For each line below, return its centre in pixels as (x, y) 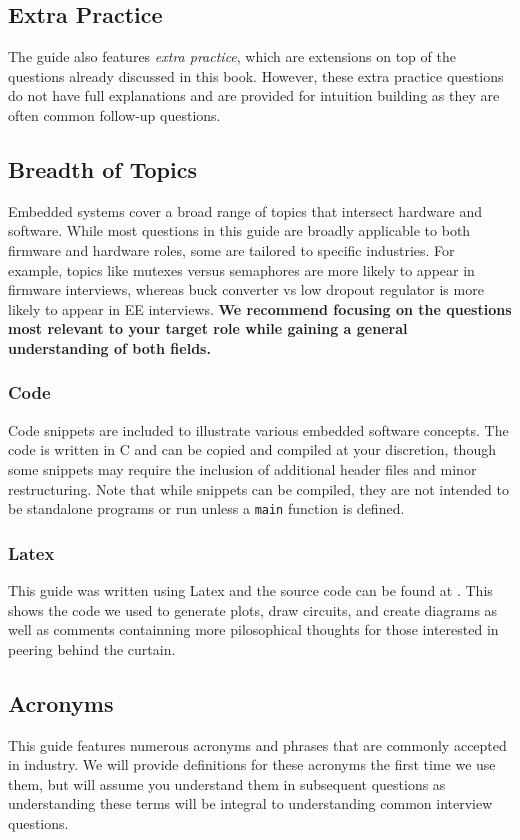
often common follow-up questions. (114, 114)
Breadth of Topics (102, 168)
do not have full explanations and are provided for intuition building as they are (254, 95)
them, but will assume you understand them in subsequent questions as (227, 783)
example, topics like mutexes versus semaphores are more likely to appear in (241, 269)
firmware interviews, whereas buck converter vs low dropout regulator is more (246, 289)
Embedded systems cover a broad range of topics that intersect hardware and (245, 210)
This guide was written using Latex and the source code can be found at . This (250, 590)
